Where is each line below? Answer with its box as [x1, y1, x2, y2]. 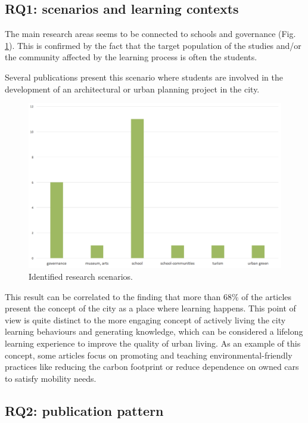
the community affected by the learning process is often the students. [5, 51, 257, 63]
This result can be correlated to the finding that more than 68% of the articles [5, 290, 292, 302]
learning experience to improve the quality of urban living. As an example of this [5, 336, 301, 349]
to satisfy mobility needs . [5, 372, 97, 384]
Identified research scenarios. [29, 270, 133, 282]
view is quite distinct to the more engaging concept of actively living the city [5, 313, 286, 326]
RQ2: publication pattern [5, 401, 164, 419]
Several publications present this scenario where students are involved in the [5, 70, 283, 83]
